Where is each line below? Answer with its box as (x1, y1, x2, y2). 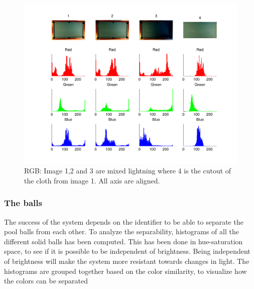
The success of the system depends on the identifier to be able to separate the (4, 216, 243, 227)
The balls (4, 197, 42, 209)
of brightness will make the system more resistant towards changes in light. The (4, 255, 249, 266)
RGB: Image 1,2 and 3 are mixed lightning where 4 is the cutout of (24, 165, 231, 176)
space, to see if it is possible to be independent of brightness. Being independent (4, 246, 250, 256)
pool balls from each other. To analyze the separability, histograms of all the (4, 226, 239, 237)
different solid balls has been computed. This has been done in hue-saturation (4, 236, 243, 246)
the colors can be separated (4, 275, 88, 286)
